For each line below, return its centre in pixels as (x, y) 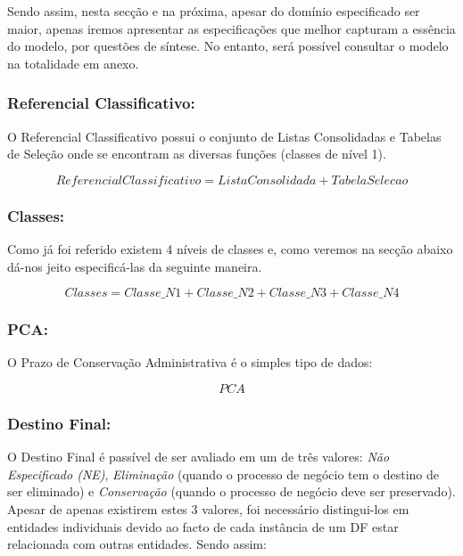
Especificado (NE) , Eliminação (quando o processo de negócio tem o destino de (223, 474)
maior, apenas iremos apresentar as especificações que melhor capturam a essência (231, 28)
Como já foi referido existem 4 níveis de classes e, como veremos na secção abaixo (230, 249)
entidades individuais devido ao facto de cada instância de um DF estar (203, 526)
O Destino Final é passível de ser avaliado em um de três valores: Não (198, 457)
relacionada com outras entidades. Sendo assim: (137, 544)
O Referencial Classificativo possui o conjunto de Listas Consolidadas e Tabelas (224, 136)
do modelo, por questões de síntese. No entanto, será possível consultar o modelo (228, 46)
